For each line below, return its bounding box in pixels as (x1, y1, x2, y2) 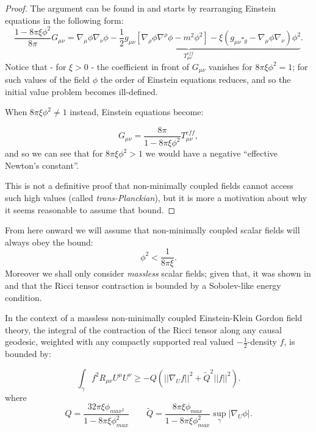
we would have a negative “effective (145, 147, 278, 160)
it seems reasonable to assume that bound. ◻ (5, 203, 176, 216)
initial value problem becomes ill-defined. (5, 85, 158, 97)
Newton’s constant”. (5, 158, 79, 171)
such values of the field (5, 73, 90, 86)
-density (247, 335, 277, 348)
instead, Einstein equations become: (70, 105, 204, 118)
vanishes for (209, 60, 253, 73)
